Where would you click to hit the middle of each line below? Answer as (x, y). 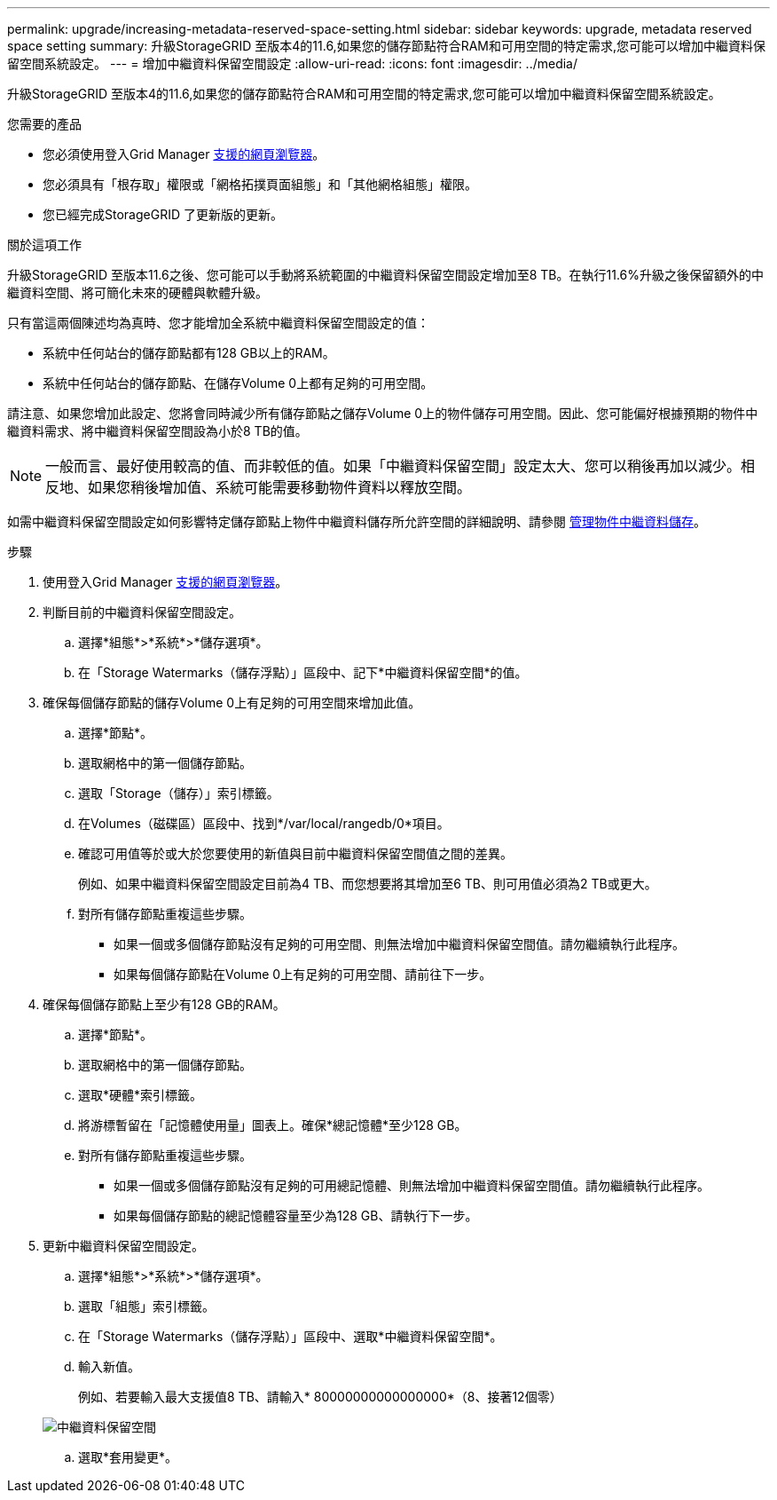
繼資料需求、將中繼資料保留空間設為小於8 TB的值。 (157, 431)
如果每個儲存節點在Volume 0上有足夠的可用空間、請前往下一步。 (303, 974)
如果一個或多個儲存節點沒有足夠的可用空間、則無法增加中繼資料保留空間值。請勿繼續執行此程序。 (399, 944)
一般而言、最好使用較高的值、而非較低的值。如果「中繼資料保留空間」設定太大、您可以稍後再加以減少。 (393, 466)
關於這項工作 (44, 245)
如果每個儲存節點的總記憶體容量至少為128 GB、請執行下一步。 (296, 1216)
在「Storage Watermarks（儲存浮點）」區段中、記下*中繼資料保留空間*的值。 (303, 672)
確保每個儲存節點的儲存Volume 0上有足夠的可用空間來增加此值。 (232, 703)
